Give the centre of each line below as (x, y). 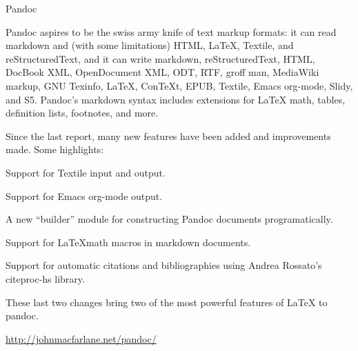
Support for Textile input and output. (86, 172)
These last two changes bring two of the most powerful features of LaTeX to (167, 302)
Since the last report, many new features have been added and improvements (168, 136)
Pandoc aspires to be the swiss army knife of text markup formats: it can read (171, 31)
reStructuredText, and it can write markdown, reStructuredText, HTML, (160, 58)
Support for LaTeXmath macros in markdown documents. (128, 242)
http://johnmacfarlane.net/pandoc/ (81, 338)
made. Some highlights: (55, 149)
